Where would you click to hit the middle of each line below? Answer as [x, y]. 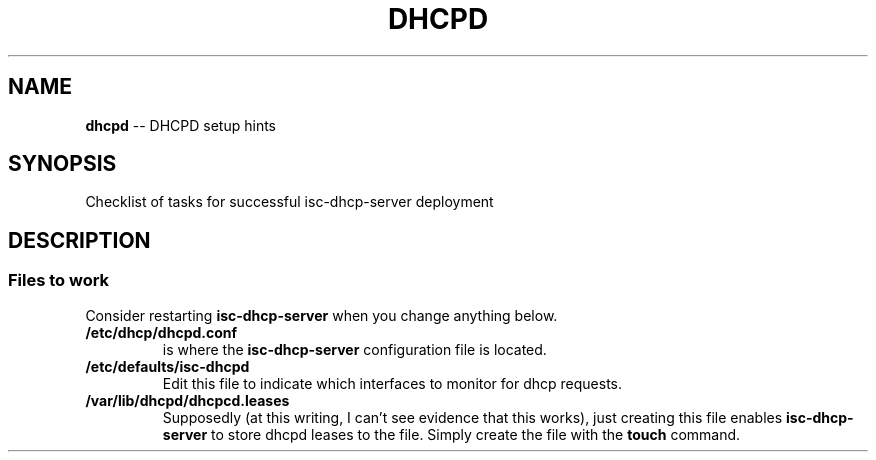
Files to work [59, 280]
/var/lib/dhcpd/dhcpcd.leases [187, 400]
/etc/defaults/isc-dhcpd [167, 366]
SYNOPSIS [62, 164]
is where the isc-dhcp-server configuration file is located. [354, 349]
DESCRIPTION [79, 240]
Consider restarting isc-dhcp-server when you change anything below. [321, 315]
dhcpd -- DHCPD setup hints [180, 125]
